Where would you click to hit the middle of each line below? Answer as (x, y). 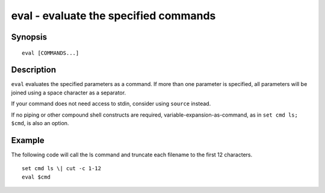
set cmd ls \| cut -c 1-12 (62, 169)
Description (34, 70)
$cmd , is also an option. (40, 123)
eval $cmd (36, 177)
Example (28, 140)
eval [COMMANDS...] (51, 53)
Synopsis (29, 37)
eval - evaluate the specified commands (113, 16)
